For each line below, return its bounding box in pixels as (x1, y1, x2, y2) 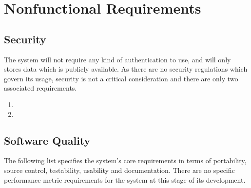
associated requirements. (4, 83, 77, 93)
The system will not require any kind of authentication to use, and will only (4, 54, 231, 64)
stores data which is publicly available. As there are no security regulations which (4, 64, 248, 74)
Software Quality (4, 132, 91, 148)
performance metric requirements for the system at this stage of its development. (4, 174, 246, 185)
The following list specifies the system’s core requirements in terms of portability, (4, 155, 247, 166)
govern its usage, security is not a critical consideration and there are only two (4, 73, 238, 83)
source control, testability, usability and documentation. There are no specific (4, 165, 235, 175)
